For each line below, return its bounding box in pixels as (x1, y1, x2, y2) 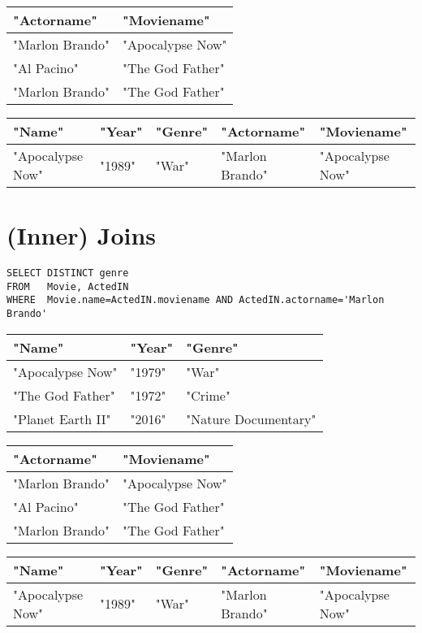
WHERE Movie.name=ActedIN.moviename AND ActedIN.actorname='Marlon (6, 294, 385, 306)
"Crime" (186, 385, 230, 405)
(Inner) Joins (6, 219, 157, 252)
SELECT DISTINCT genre (6, 267, 129, 280)
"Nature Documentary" (186, 409, 316, 428)
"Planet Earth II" (13, 409, 111, 428)
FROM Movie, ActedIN (6, 280, 129, 293)
